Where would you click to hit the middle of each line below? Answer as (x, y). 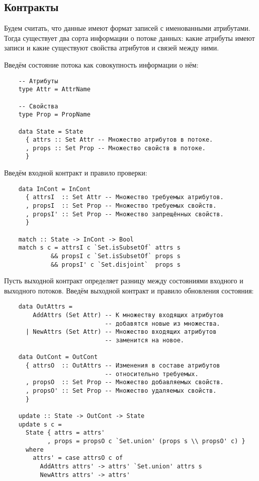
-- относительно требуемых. (152, 374)
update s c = (40, 424)
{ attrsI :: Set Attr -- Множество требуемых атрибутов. (124, 197)
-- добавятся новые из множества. (162, 323)
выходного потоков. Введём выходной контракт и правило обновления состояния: (129, 290)
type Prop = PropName (54, 115)
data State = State (51, 131)
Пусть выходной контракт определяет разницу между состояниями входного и (124, 281)
